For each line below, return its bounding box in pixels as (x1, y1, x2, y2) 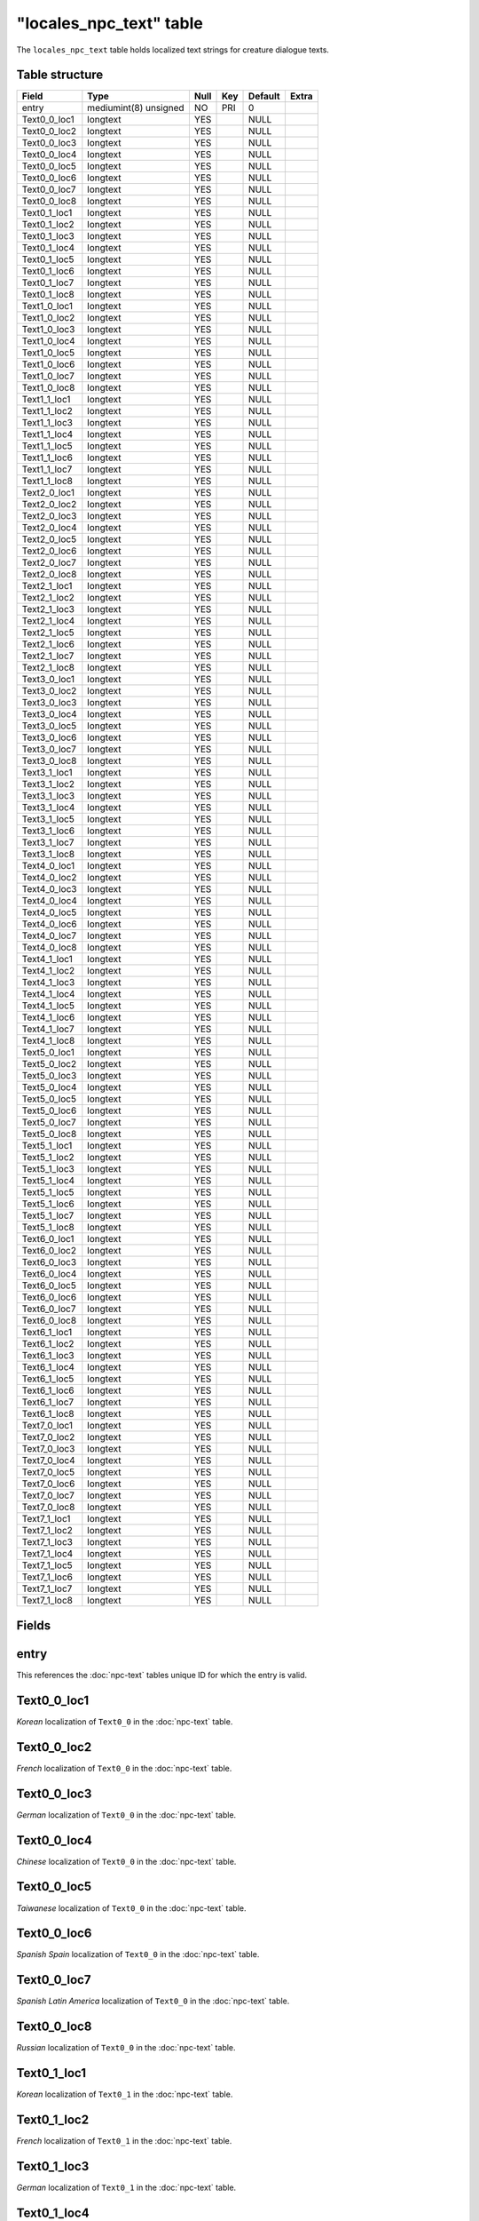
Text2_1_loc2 (21, 592, 75, 604)
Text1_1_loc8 (21, 475, 73, 488)
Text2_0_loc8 (21, 569, 77, 581)
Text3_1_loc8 (21, 848, 75, 861)
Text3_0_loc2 (21, 685, 77, 697)
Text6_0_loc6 (21, 1291, 77, 1303)
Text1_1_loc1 (21, 394, 71, 406)
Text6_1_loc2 (21, 1338, 75, 1350)
